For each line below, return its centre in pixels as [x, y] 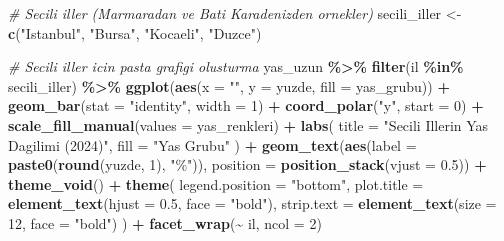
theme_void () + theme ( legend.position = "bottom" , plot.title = [216, 183]
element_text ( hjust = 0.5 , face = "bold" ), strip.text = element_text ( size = [252, 203]
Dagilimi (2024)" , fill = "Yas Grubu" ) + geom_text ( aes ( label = [212, 144]
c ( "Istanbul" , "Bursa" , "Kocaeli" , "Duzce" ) [135, 32]
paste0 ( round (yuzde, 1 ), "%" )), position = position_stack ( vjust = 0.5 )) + [247, 164]
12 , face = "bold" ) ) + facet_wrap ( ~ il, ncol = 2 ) [165, 222]
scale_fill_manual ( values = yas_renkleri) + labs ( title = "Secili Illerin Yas [248, 124]
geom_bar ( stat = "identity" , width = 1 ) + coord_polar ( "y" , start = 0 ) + [246, 105]
